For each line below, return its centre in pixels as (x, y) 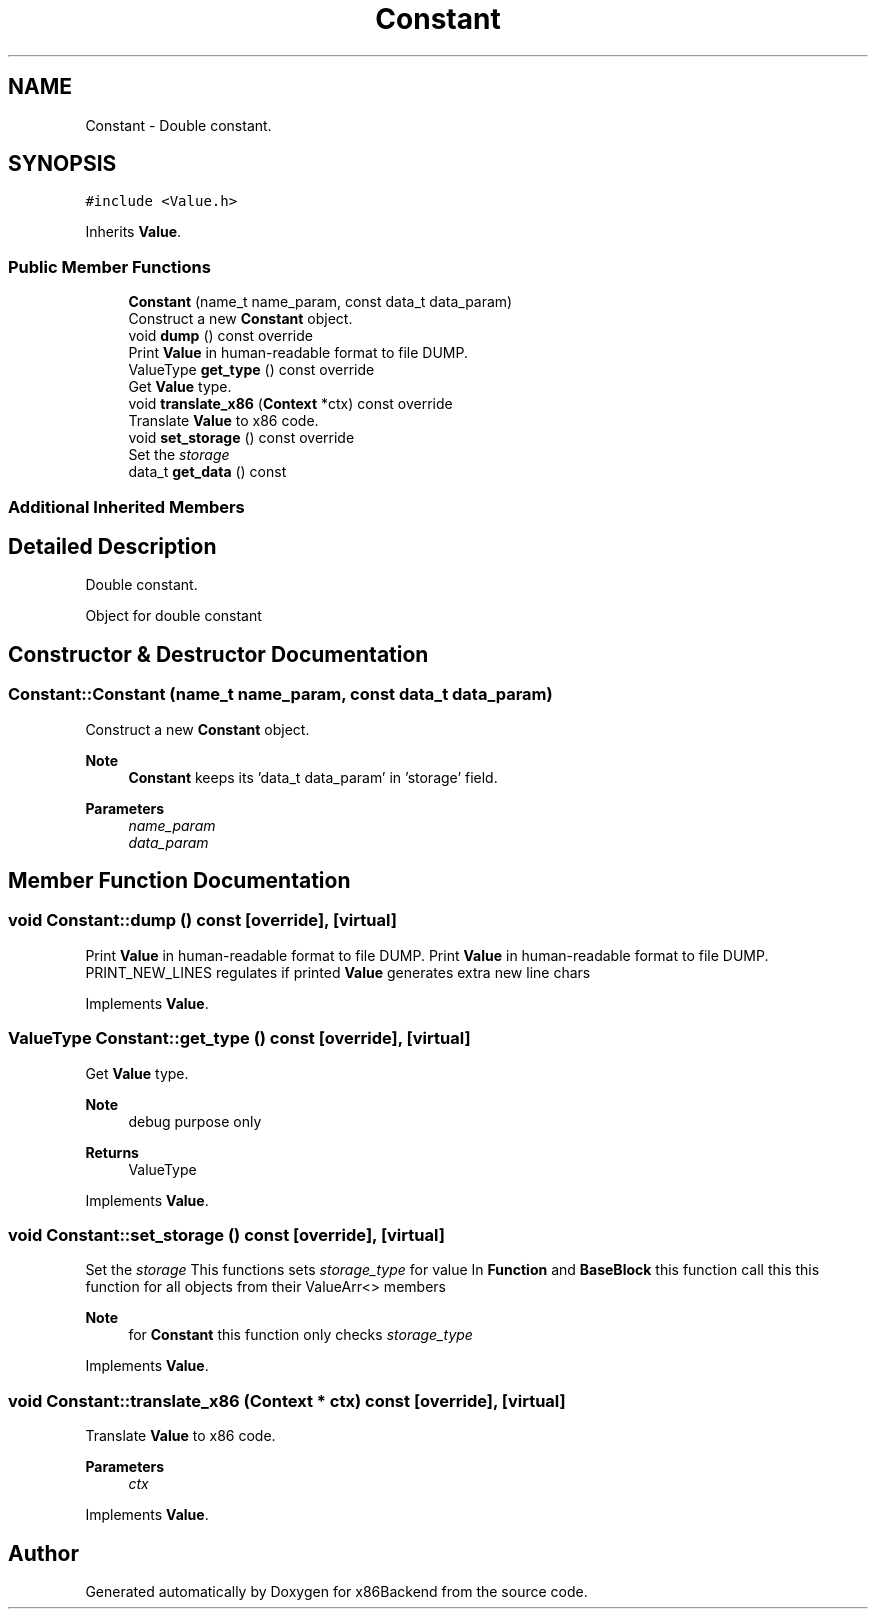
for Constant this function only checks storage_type (300, 1335)
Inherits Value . (133, 232)
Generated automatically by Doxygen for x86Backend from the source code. (336, 1591)
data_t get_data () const (207, 472)
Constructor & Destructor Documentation (218, 654)
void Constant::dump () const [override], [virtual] (202, 920)
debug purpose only (195, 1121)
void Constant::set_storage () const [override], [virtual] (226, 1234)
